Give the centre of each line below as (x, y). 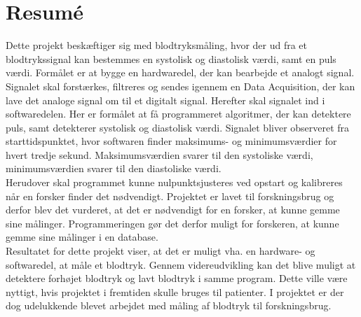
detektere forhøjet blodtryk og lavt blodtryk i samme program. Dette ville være (177, 278)
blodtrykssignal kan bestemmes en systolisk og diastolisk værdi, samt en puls (171, 58)
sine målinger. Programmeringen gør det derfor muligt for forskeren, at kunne (172, 223)
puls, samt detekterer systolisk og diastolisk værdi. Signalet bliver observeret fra (178, 127)
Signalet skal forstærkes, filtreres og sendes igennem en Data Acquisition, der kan (180, 86)
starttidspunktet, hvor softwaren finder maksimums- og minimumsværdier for (171, 141)
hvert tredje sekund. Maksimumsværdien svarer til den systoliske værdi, (159, 154)
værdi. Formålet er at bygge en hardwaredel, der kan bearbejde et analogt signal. (180, 72)
